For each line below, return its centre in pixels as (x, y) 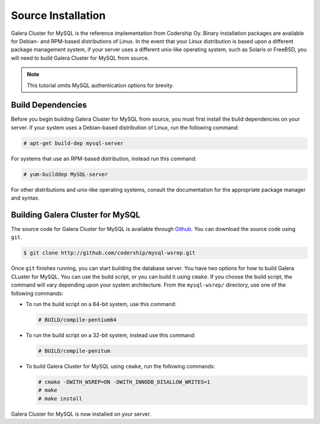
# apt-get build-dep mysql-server (73, 143)
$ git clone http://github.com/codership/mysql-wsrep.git (109, 253)
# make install (60, 399)
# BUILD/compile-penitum (74, 351)
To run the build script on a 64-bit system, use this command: (101, 304)
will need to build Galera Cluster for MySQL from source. (80, 58)
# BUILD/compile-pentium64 (77, 319)
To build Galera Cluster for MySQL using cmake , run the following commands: (121, 366)
